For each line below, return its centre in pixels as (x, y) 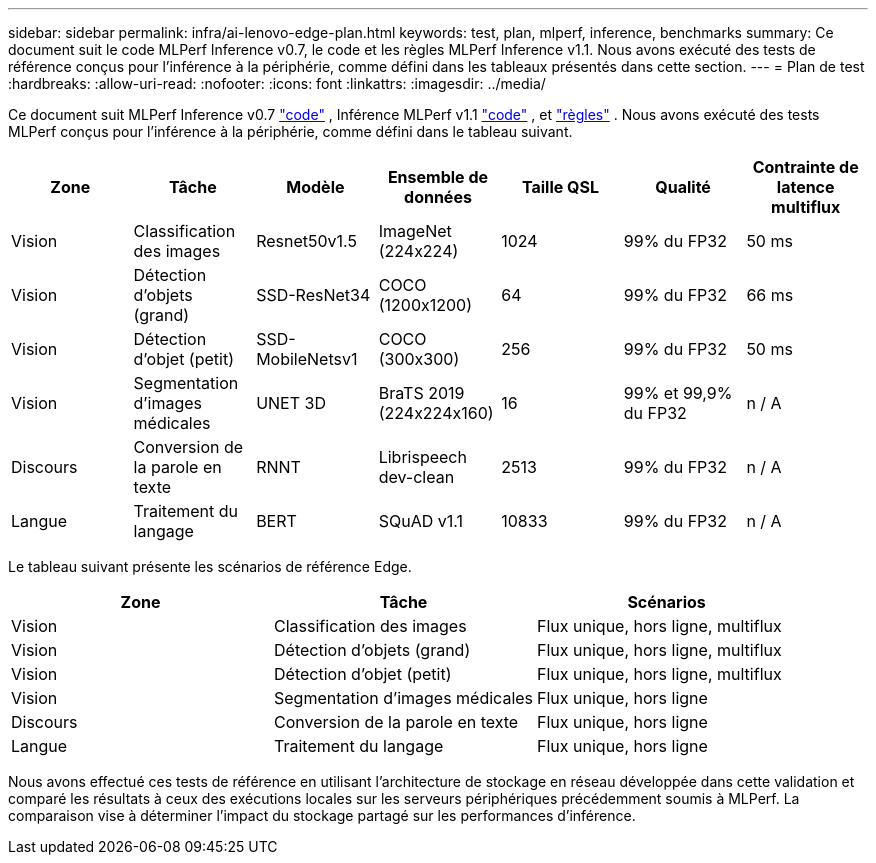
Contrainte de (805, 167)
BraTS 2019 (421, 393)
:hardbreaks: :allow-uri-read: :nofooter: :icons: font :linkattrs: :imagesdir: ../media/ (277, 83)
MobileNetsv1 (307, 359)
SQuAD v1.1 (420, 521)
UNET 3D (291, 403)
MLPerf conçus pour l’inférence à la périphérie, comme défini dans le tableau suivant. (290, 131)
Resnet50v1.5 (306, 241)
